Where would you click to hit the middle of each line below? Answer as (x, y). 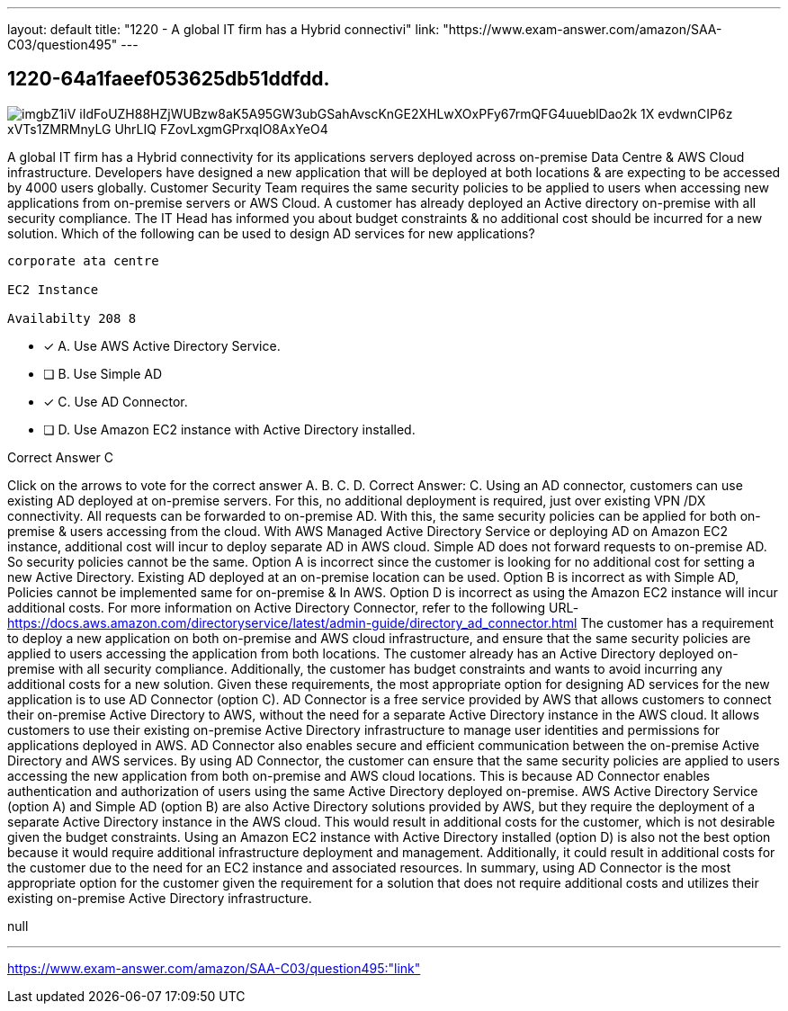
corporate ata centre (83, 260)
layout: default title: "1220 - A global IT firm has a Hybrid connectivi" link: (224, 29)
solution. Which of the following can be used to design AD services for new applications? (271, 233)
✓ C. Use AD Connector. (116, 401)
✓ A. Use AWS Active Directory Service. (162, 345)
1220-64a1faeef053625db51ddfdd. (169, 79)
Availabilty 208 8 (72, 318)
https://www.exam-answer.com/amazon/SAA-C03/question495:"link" (214, 968)
